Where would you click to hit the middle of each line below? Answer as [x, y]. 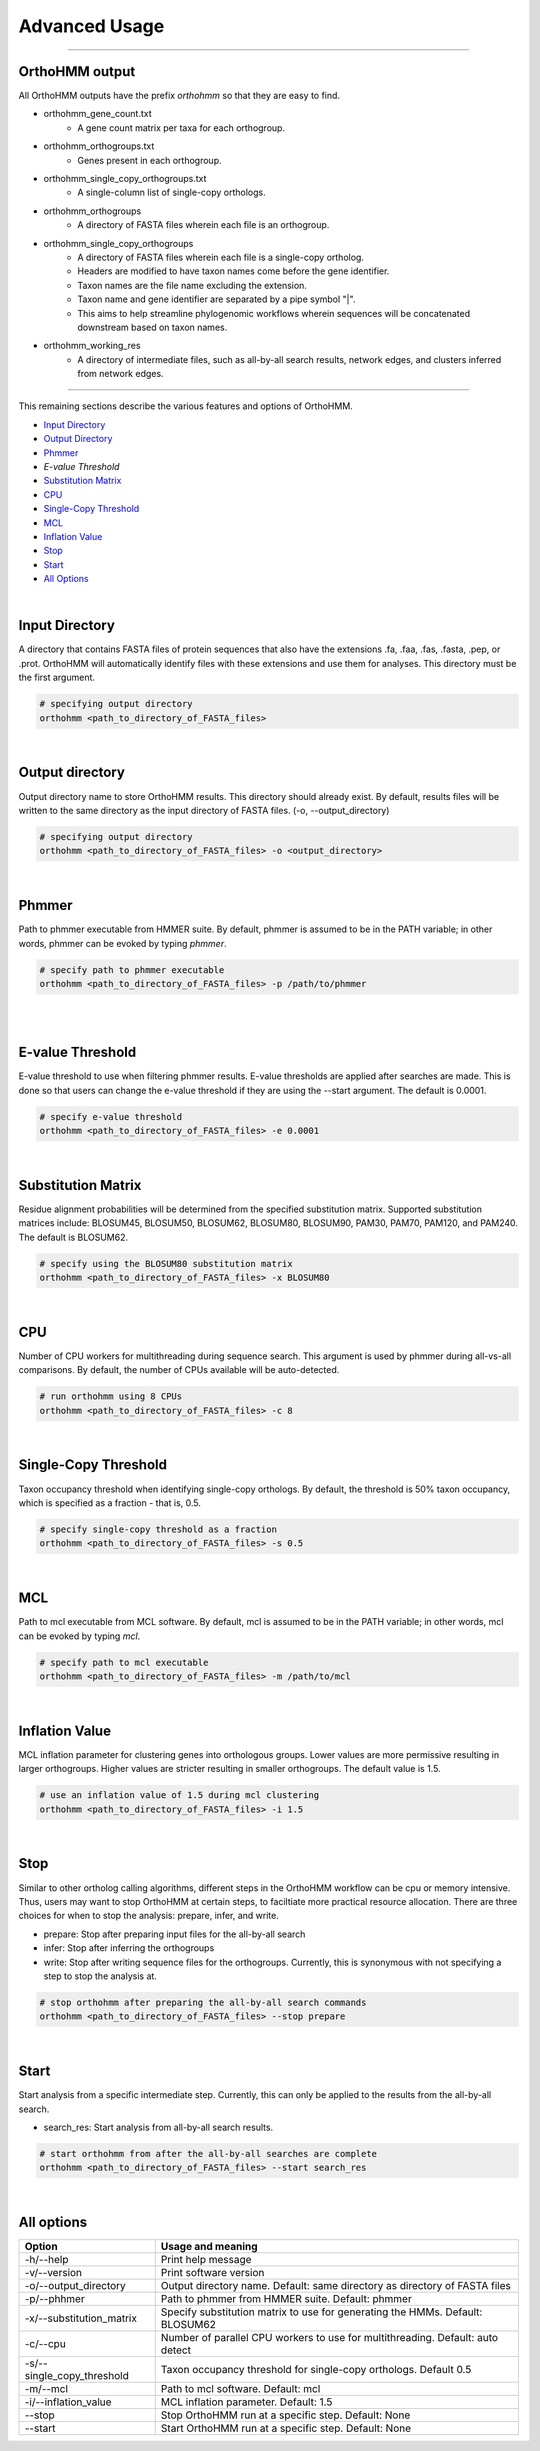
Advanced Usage [91, 26]
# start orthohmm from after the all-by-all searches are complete [208, 2153]
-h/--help [46, 2260]
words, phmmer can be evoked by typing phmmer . [122, 943]
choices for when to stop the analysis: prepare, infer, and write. [148, 1916]
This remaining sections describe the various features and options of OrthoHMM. [186, 406]
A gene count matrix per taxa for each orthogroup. [181, 127]
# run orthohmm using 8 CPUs [111, 1396]
